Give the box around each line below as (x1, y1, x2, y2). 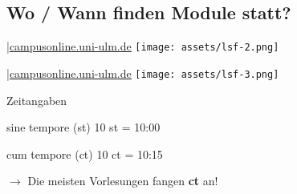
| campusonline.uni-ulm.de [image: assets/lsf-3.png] (6, 64, 279, 81)
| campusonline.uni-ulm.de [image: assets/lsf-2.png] (6, 38, 279, 55)
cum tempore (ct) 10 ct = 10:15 (6, 145, 163, 162)
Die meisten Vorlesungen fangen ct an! (27, 172, 218, 189)
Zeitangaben (6, 91, 67, 108)
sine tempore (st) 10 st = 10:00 (6, 119, 161, 135)
